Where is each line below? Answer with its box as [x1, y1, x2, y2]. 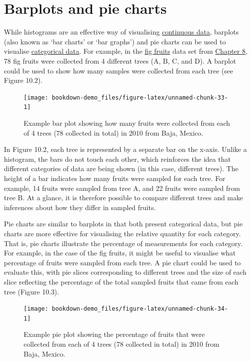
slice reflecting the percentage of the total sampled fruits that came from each [4, 276, 239, 287]
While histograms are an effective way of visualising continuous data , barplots [4, 27, 239, 37]
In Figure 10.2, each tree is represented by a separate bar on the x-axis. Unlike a [4, 144, 247, 154]
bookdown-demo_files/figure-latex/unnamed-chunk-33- [52, 94, 228, 101]
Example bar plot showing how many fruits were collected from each [24, 118, 230, 128]
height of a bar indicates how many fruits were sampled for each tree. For [4, 173, 225, 183]
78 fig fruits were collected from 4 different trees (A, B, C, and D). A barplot [4, 55, 236, 66]
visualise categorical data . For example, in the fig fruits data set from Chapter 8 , [4, 46, 248, 56]
